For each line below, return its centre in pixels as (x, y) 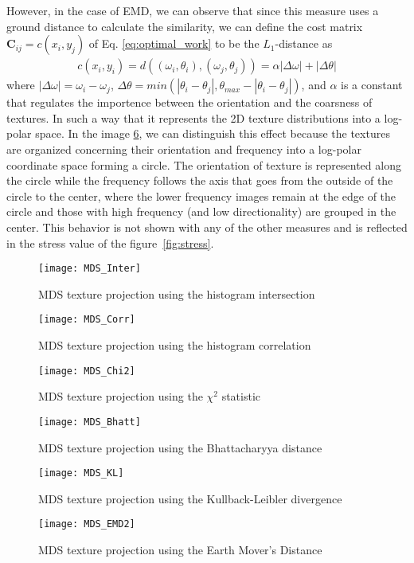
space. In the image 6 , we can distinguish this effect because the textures (213, 133)
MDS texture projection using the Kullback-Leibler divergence (190, 498)
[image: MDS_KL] (81, 473)
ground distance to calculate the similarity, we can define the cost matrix (185, 26)
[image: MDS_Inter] (90, 269)
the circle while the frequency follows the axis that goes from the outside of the (200, 180)
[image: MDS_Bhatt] (90, 422)
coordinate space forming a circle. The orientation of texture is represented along (204, 164)
